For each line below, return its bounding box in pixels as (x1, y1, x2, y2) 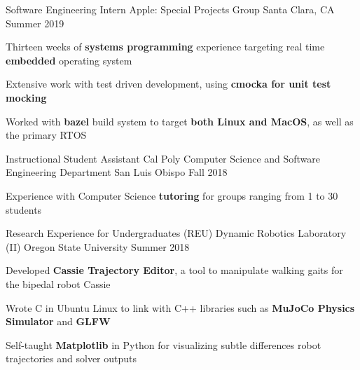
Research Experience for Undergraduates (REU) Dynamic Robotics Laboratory (6, 226, 347, 240)
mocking (6, 90, 47, 104)
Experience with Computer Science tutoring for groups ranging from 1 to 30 (6, 188, 338, 203)
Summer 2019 (6, 15, 64, 30)
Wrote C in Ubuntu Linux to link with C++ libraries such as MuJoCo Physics (6, 300, 355, 315)
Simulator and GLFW (6, 314, 111, 329)
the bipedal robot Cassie (6, 276, 111, 291)
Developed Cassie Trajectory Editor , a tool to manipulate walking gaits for (6, 263, 343, 277)
